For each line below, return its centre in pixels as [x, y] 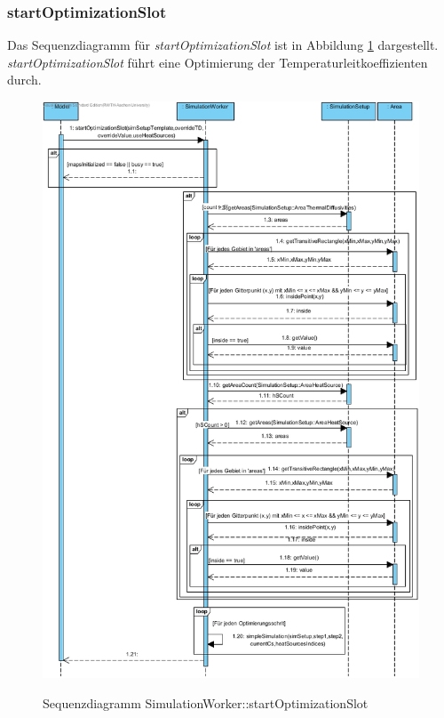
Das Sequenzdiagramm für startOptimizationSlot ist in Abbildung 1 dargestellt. [223, 45]
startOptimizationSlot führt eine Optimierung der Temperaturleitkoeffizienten [218, 62]
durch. [24, 80]
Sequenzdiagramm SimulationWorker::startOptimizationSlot [206, 702]
